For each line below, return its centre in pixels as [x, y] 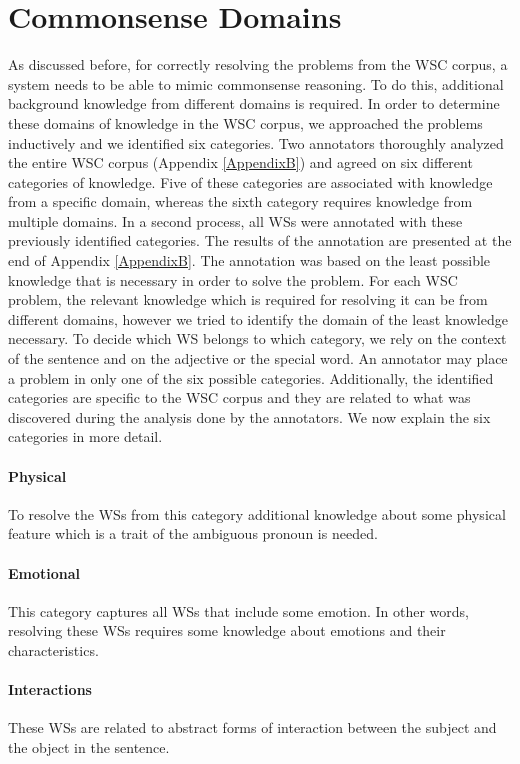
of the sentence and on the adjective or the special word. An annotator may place [258, 358]
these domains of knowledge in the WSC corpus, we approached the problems [245, 122]
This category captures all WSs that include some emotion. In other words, [238, 610]
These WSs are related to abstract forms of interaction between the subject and [252, 727]
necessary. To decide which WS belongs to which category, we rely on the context [257, 338]
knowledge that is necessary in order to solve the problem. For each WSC [233, 279]
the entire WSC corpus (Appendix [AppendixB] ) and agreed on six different [240, 162]
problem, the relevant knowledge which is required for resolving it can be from [248, 299]
